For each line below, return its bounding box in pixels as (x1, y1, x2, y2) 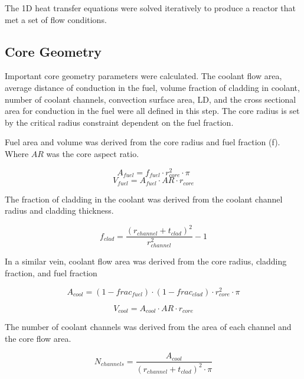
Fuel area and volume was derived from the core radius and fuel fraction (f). (5, 136, 280, 148)
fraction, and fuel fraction (5, 266, 97, 279)
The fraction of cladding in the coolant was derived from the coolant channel (5, 192, 283, 205)
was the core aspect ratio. (46, 147, 139, 159)
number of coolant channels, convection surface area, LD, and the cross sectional (5, 93, 296, 105)
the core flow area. (5, 332, 71, 344)
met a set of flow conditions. (5, 13, 107, 25)
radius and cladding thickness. (5, 204, 114, 217)
